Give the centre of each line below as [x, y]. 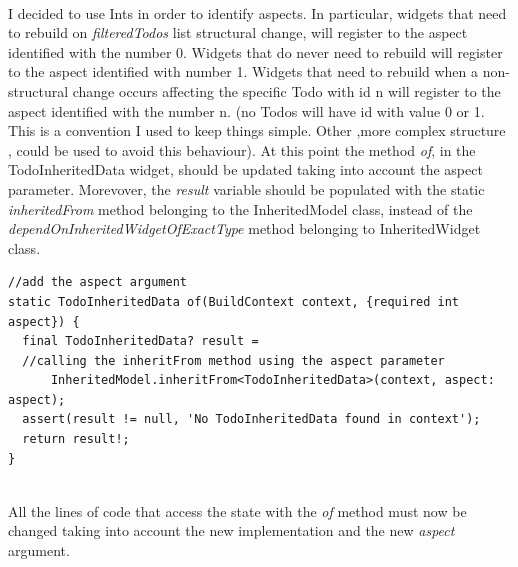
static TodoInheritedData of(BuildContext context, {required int [234, 301]
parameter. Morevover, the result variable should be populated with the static [246, 188]
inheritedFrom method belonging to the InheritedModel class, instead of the [240, 208]
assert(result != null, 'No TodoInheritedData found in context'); [251, 419]
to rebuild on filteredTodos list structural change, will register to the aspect [238, 32]
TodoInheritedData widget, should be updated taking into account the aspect [245, 169]
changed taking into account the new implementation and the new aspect [231, 530]
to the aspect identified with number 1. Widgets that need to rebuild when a [243, 71]
